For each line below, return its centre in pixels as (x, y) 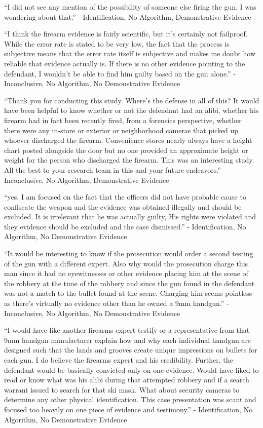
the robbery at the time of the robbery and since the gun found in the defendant (129, 283)
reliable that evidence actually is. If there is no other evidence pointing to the (125, 63)
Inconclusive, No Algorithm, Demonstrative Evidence (87, 180)
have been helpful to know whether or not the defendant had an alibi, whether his (131, 110)
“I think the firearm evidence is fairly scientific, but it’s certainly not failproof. (126, 34)
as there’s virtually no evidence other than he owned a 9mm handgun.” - (117, 303)
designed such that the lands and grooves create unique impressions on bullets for (131, 350)
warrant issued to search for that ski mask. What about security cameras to (122, 389)
